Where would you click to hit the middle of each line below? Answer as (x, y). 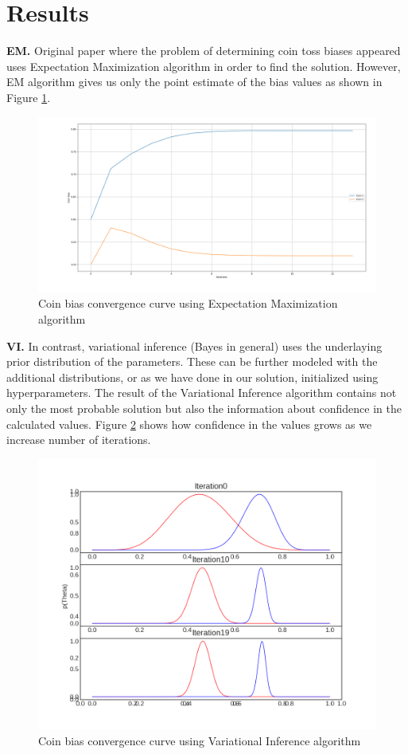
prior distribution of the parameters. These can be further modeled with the (192, 361)
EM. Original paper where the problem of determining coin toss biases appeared (204, 51)
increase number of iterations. (79, 440)
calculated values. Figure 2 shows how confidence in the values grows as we (189, 424)
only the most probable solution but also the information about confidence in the (204, 408)
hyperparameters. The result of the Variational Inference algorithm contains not (202, 393)
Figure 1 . (29, 97)
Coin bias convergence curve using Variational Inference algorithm (200, 740)
